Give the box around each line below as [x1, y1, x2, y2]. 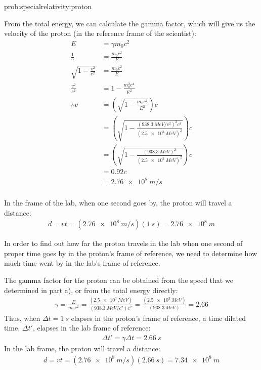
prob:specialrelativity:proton [4, 1, 92, 11]
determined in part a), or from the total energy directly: [4, 284, 178, 295]
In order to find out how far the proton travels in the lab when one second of [4, 238, 243, 249]
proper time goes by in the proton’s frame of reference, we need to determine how [4, 248, 257, 258]
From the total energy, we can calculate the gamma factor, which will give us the [4, 18, 255, 28]
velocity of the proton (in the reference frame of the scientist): [4, 28, 196, 38]
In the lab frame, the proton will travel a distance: [4, 343, 160, 354]
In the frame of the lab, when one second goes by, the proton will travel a [4, 197, 232, 208]
